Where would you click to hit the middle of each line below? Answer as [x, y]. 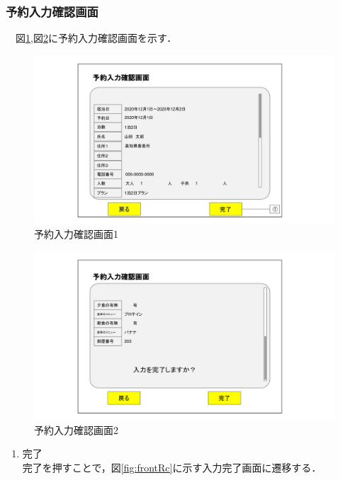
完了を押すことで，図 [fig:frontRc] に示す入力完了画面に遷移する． [172, 467]
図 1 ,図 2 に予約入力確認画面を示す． [96, 38]
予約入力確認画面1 [76, 233]
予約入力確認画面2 [76, 429]
